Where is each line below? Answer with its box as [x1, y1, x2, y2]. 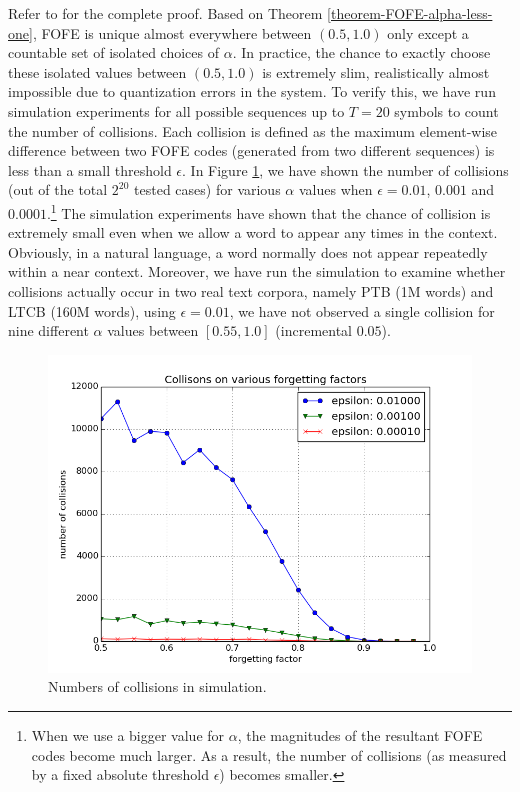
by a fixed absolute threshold [31, 764, 209, 785]
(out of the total [8, 179, 108, 200]
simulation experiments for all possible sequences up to [8, 100, 345, 121]
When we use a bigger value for [31, 724, 225, 745]
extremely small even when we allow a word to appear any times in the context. [8, 222, 498, 243]
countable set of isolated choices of [8, 42, 219, 63]
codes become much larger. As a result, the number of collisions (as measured [31, 744, 507, 765]
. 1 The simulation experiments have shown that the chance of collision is [46, 199, 491, 223]
